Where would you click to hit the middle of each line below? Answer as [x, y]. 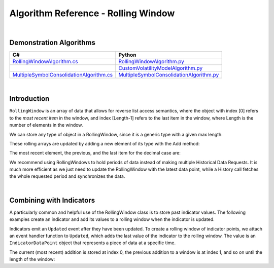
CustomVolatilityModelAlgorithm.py [161, 68]
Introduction [29, 99]
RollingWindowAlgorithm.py [151, 62]
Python [127, 55]
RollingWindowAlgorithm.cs [45, 62]
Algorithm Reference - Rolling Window [92, 13]
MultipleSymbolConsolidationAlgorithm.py [169, 75]
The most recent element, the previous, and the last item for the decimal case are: [95, 153]
